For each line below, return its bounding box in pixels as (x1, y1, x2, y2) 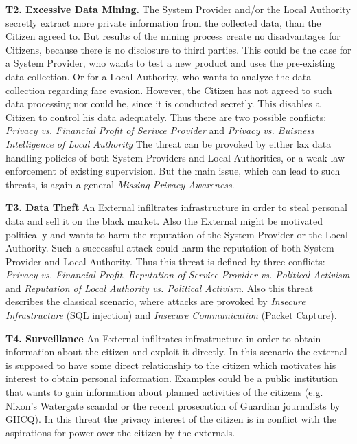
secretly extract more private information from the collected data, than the (5, 15, 321, 30)
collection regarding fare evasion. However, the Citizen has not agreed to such (5, 82, 332, 97)
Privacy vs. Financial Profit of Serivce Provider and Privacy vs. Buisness (5, 123, 314, 137)
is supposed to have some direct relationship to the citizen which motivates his (5, 357, 336, 372)
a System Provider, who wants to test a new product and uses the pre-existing (5, 56, 336, 70)
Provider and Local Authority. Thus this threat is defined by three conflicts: (5, 254, 325, 268)
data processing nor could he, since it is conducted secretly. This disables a (5, 96, 321, 111)
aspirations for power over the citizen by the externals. (5, 425, 235, 439)
